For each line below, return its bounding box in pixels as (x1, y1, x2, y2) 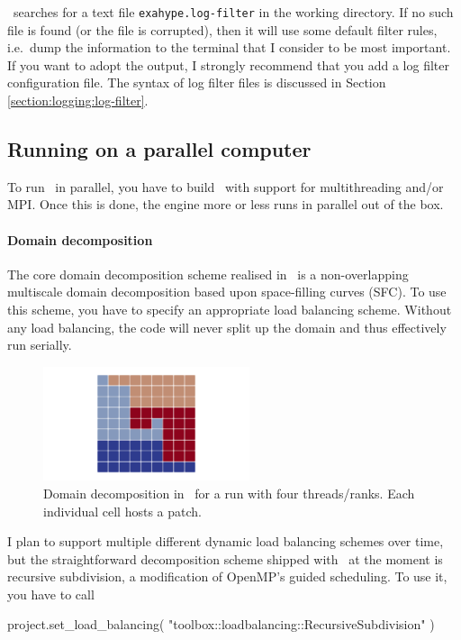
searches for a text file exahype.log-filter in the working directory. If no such (13, 3, 454, 21)
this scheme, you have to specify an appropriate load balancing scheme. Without (7, 300, 452, 318)
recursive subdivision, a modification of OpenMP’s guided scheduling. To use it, (7, 567, 447, 586)
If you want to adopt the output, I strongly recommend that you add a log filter (7, 55, 449, 74)
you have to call (7, 584, 95, 603)
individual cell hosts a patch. (43, 501, 202, 520)
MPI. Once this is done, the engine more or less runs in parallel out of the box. (7, 195, 444, 214)
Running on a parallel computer (7, 135, 312, 163)
